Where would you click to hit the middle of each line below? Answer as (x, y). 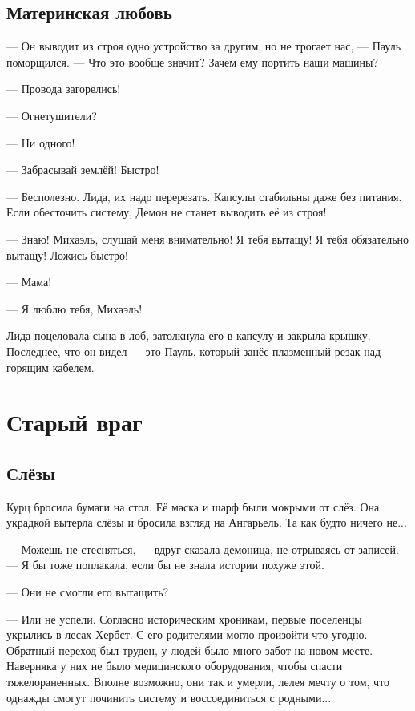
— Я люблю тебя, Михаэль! (75, 308)
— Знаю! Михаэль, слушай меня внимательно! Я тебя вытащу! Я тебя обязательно (208, 238)
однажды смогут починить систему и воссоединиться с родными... (169, 697)
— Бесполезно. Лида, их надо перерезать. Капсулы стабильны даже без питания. (204, 196)
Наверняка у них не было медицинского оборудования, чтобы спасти (175, 666)
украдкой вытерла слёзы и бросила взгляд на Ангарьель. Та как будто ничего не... (207, 522)
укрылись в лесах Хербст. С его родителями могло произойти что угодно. (187, 634)
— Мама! (29, 282)
